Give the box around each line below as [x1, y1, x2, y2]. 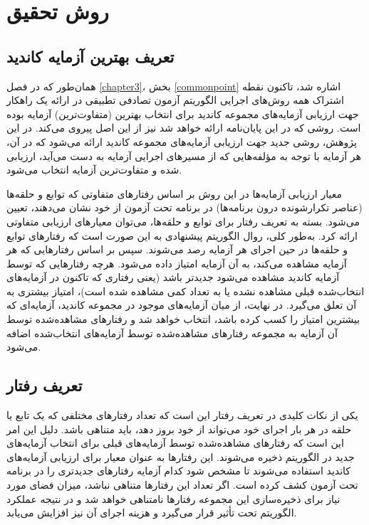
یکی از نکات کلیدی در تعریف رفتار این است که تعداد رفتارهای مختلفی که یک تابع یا [6, 408, 358, 423]
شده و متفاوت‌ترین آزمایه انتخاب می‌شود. [6, 162, 182, 177]
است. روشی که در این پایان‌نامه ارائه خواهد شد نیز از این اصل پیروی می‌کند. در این [6, 120, 361, 135]
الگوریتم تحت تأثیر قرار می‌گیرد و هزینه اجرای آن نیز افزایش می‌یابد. [6, 505, 297, 520]
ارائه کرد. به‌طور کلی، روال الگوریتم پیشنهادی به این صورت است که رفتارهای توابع [6, 228, 358, 243]
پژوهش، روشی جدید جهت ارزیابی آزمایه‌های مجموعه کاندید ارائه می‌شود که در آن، [6, 134, 357, 149]
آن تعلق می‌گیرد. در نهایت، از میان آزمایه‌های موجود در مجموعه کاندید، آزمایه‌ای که [6, 297, 357, 312]
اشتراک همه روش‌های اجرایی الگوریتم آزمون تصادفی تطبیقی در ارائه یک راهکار [6, 92, 344, 107]
